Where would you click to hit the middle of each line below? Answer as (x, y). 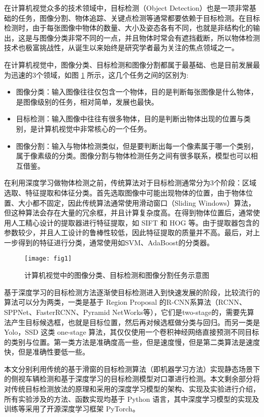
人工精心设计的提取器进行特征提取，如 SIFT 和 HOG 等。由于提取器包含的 (135, 222)
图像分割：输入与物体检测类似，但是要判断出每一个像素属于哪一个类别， (137, 146)
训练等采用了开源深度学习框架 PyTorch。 (72, 409)
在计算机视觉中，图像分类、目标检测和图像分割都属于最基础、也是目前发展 (128, 64)
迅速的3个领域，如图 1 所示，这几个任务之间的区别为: (100, 74)
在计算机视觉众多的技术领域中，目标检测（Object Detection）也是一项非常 (127, 8)
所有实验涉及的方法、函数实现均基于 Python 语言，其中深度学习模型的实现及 (132, 398)
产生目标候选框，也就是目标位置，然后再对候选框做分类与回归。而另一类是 (135, 322)
